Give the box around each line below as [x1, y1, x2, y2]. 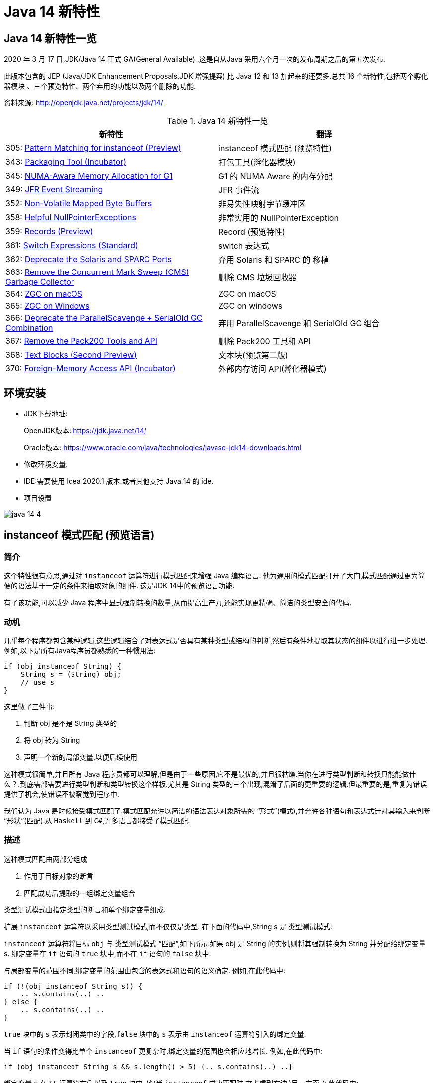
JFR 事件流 [218, 185, 259, 195]
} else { [4, 997, 38, 1006]
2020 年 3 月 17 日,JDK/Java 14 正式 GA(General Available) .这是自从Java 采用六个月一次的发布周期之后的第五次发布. [4, 55, 385, 64]
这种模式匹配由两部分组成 [4, 854, 87, 863]
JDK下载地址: [24, 409, 68, 418]
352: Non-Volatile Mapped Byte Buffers [5, 198, 152, 209]
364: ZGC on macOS [5, 289, 83, 299]
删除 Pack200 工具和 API [218, 336, 311, 347]
